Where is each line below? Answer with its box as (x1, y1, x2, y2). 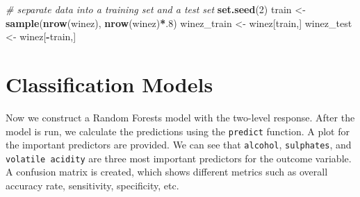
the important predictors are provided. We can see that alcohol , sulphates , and (6, 137, 352, 152)
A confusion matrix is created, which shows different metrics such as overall (6, 164, 328, 179)
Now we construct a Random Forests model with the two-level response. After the (6, 110, 355, 124)
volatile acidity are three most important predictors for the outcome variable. (6, 151, 352, 165)
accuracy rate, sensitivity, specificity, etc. (6, 178, 179, 193)
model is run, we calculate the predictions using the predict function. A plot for (6, 123, 350, 138)
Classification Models (6, 69, 213, 98)
